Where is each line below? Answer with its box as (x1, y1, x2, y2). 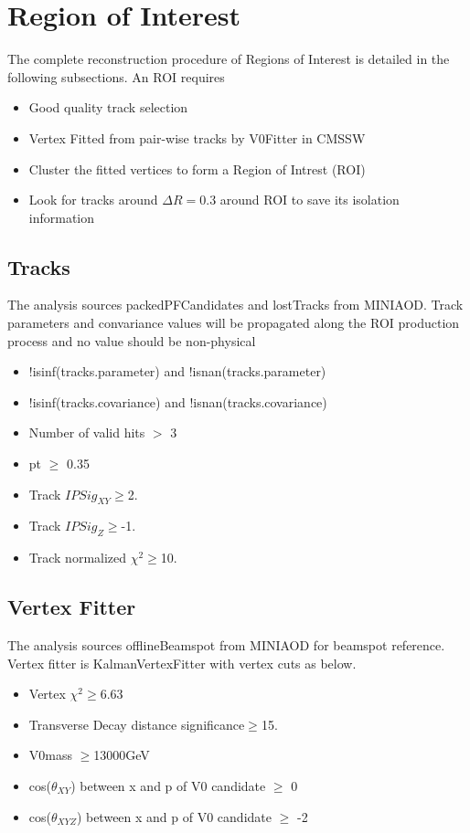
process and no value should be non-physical (7, 331, 256, 350)
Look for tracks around (28, 190, 158, 209)
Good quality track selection (28, 98, 188, 117)
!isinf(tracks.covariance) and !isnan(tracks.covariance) (28, 392, 327, 411)
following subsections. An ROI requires (7, 67, 225, 86)
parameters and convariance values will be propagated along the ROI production (7, 313, 460, 332)
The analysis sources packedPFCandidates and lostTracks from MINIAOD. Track (7, 295, 464, 314)
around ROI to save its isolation (219, 190, 400, 209)
